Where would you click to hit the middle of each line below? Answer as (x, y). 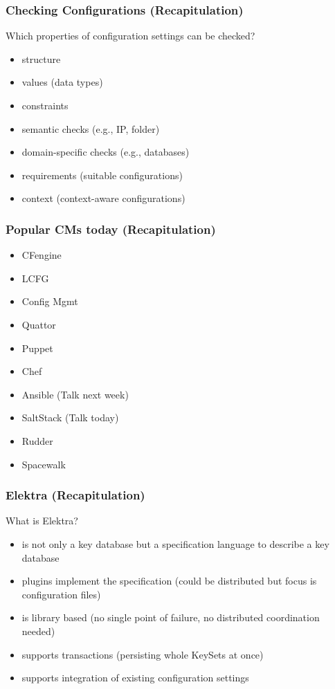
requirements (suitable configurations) (102, 175)
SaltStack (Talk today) (70, 417)
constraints (45, 105)
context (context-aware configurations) (103, 198)
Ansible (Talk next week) (75, 394)
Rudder (37, 440)
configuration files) (61, 594)
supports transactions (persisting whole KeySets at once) (143, 654)
